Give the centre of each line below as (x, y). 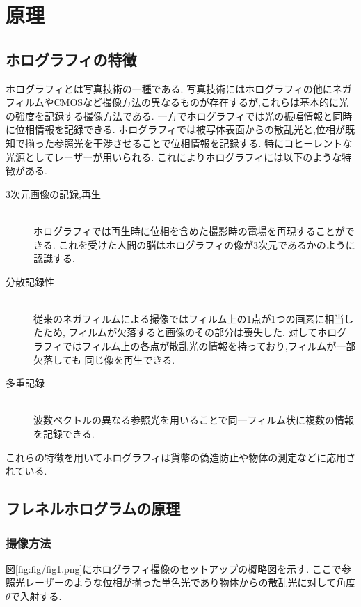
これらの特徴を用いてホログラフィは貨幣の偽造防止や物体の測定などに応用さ (181, 457)
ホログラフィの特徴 (71, 59)
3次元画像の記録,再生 (53, 193)
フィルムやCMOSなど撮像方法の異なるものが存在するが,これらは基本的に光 (177, 102)
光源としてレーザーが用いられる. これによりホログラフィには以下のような (174, 156)
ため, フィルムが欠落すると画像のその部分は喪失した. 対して (180, 332)
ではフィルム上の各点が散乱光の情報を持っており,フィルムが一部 (209, 346)
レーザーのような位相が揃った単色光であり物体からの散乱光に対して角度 (190, 582)
